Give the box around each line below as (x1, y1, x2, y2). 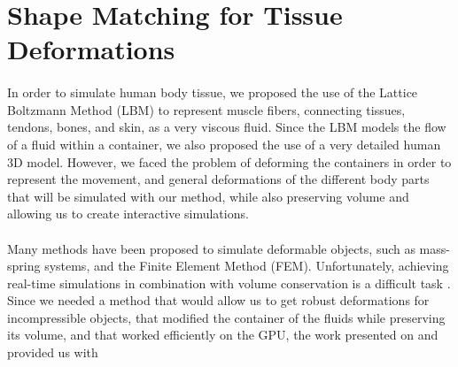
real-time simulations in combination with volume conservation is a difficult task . (7, 273, 451, 292)
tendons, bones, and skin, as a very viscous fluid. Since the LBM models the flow (7, 118, 446, 136)
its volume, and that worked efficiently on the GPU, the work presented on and (7, 325, 439, 344)
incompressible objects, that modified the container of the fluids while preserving (7, 308, 446, 326)
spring (7, 256, 41, 275)
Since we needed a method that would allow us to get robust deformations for (7, 291, 430, 310)
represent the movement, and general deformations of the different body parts (7, 170, 430, 188)
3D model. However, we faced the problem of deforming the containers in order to (7, 152, 452, 171)
